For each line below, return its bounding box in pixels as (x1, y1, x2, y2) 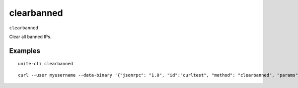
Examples (9, 46, 41, 55)
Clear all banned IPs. (9, 34, 52, 40)
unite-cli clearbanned (18, 61, 74, 67)
